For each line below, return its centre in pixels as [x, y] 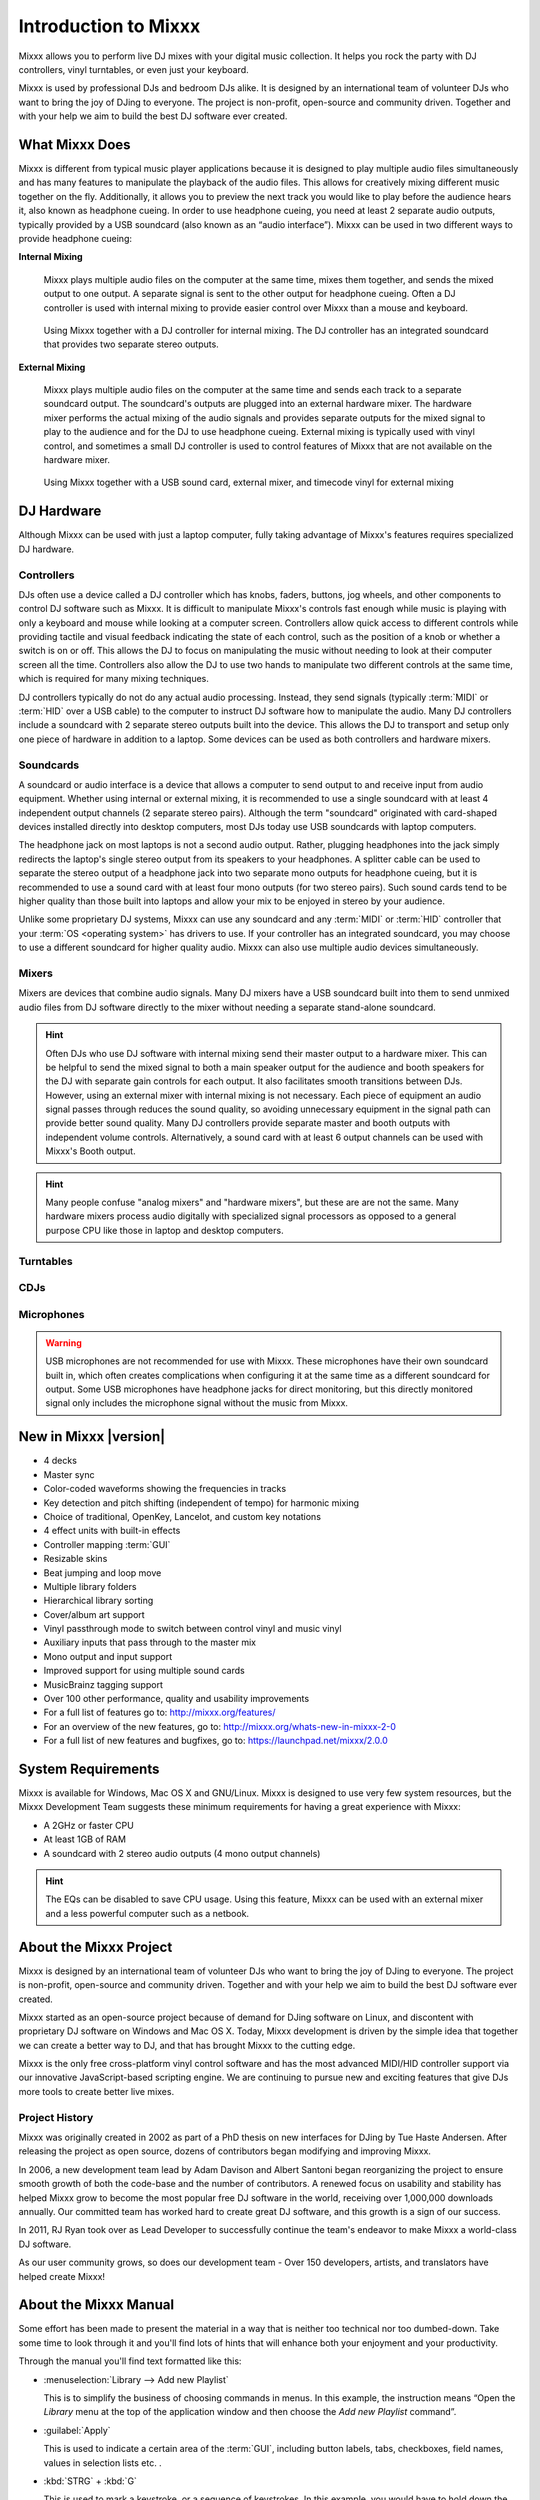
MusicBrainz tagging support [103, 1684]
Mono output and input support [108, 1656]
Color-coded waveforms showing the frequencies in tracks [165, 1489]
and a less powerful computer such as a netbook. [147, 1913]
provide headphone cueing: [75, 238]
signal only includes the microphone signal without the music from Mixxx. [197, 1403]
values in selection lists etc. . [102, 2462]
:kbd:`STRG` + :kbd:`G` [90, 2481]
